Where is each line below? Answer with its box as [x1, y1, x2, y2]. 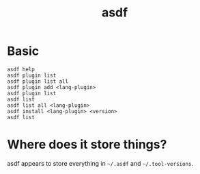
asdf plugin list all [7, 77, 69, 85]
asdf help [7, 66, 35, 73]
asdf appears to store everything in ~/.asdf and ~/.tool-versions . [7, 159, 194, 167]
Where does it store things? [7, 137, 167, 152]
